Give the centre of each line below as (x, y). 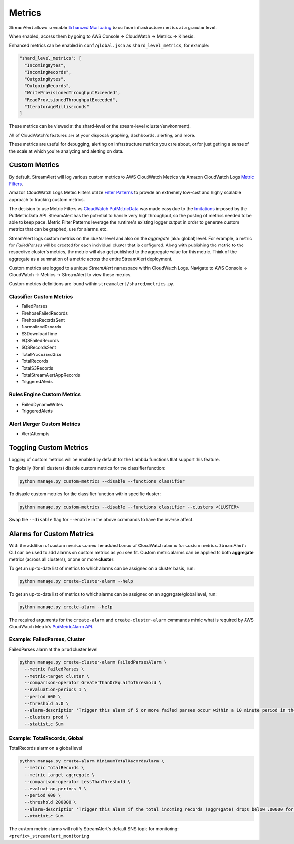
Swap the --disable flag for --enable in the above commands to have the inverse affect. (101, 520)
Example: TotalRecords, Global (46, 738)
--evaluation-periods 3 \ (56, 789)
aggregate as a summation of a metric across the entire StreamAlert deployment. (91, 259)
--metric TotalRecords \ (54, 768)
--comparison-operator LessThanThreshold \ (78, 782)
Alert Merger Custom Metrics (45, 424)
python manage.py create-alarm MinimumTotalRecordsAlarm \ (92, 761)
